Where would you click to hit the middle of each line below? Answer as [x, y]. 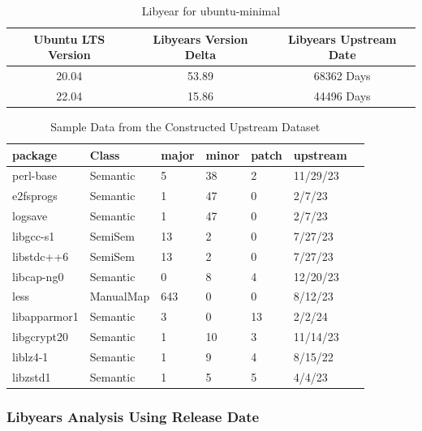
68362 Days [342, 76]
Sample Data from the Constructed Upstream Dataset [185, 126]
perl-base [34, 175]
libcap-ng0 [38, 276]
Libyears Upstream [342, 38]
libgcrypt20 [40, 337]
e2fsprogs [35, 196]
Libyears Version [200, 38]
